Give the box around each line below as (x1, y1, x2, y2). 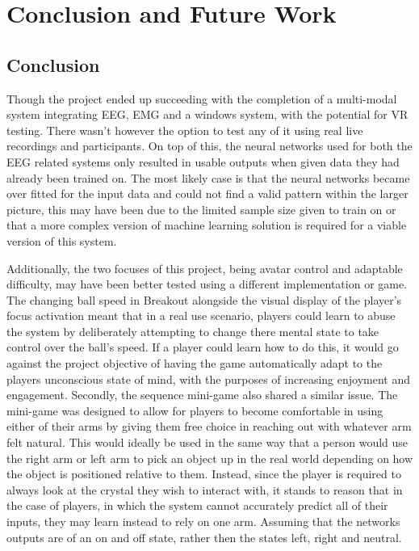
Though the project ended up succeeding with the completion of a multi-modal (6, 90, 397, 107)
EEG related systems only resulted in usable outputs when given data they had (6, 153, 400, 170)
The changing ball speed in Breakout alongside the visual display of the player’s (6, 291, 402, 308)
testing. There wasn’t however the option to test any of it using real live (6, 121, 363, 138)
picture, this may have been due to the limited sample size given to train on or (6, 200, 396, 217)
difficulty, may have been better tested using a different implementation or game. (6, 275, 408, 292)
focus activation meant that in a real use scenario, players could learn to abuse (6, 307, 396, 324)
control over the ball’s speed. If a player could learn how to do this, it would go (6, 339, 399, 355)
